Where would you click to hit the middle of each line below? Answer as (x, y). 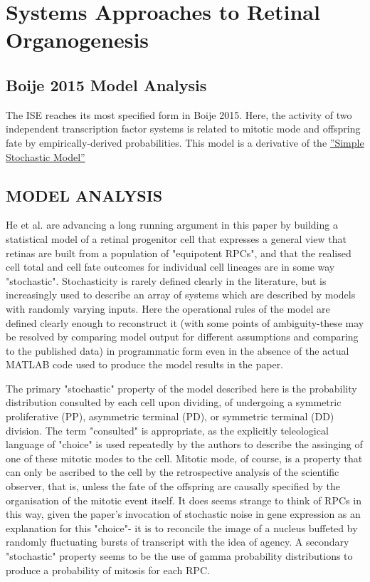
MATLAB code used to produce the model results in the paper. (145, 364)
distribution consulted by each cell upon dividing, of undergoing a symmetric (174, 402)
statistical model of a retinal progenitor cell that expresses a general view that (176, 238)
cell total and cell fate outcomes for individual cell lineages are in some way (170, 267)
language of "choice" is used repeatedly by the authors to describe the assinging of (184, 444)
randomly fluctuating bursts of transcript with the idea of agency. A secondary (178, 542)
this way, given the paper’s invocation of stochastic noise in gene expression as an (183, 514)
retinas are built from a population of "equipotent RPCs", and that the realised (179, 253)
